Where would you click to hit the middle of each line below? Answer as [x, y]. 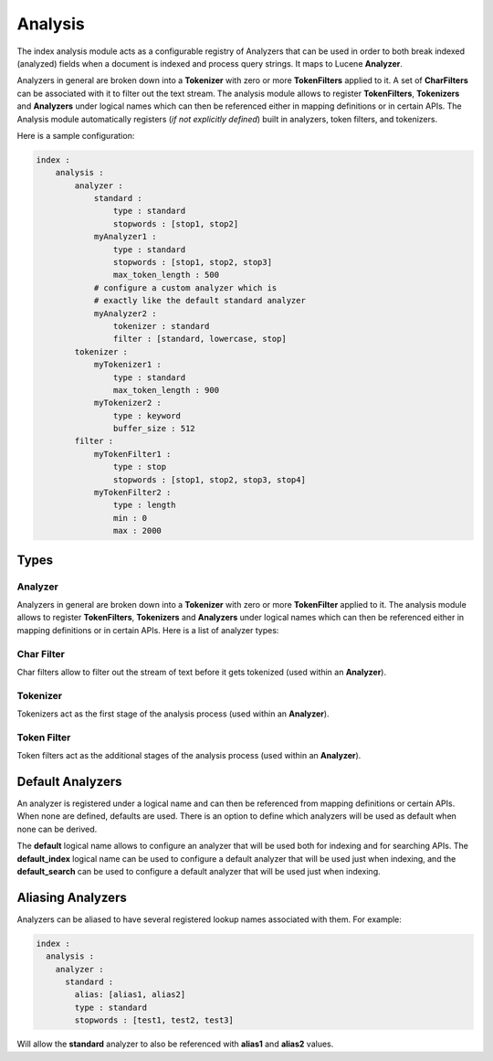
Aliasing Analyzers [72, 897]
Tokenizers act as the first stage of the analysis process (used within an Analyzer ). [173, 714]
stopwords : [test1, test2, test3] [154, 1020]
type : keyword [147, 415]
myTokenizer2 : [127, 403]
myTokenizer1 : [127, 365]
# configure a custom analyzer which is [185, 287]
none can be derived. [57, 829]
